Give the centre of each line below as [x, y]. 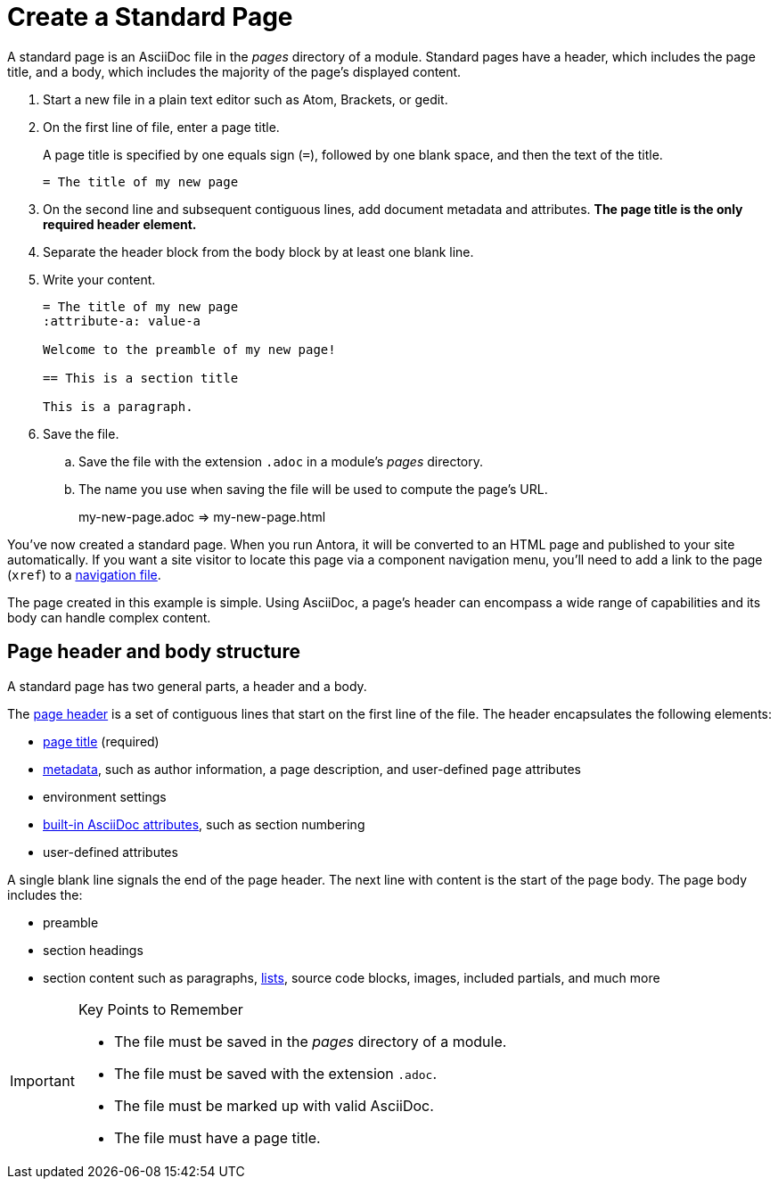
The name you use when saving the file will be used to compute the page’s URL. [313, 489]
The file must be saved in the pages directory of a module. [310, 1041]
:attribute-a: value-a [122, 321]
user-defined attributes [111, 852]
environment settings [105, 796]
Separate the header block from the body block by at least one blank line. [258, 251]
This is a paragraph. [118, 406]
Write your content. [99, 279]
